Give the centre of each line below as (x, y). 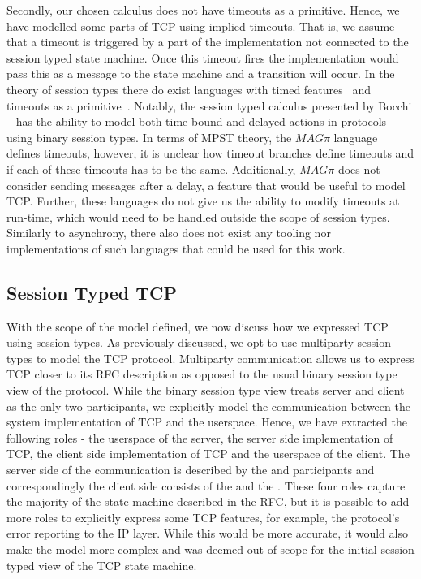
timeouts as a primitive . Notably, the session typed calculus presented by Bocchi (209, 105)
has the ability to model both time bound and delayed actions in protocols (201, 121)
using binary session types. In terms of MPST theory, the (149, 137)
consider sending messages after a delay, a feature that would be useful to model (206, 185)
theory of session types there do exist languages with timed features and (189, 89)
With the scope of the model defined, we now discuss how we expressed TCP (198, 326)
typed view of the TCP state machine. (102, 565)
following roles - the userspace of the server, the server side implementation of (200, 437)
